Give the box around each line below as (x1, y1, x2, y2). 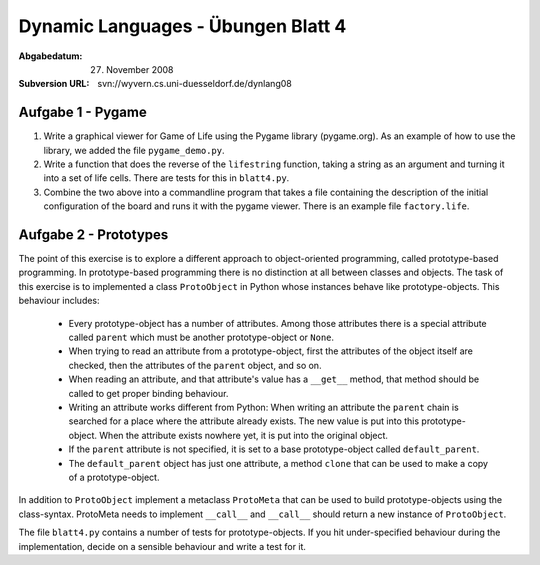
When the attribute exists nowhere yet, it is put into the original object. (99, 429, 389, 441)
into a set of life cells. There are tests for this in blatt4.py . (43, 172, 290, 184)
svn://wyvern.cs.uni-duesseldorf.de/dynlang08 (97, 78, 292, 90)
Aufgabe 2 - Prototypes (18, 226, 169, 243)
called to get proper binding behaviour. (68, 387, 229, 399)
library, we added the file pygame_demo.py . (43, 144, 225, 156)
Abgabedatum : (18, 50, 83, 62)
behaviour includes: (18, 295, 100, 307)
